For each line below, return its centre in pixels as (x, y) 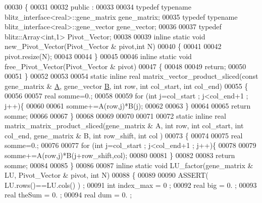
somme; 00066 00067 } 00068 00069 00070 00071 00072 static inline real (115, 115)
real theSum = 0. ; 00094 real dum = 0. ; (68, 195)
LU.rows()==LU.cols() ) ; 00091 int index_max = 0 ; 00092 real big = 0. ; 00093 (131, 185)
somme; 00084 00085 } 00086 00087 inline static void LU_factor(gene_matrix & (129, 165)
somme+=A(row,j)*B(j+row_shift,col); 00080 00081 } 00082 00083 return (120, 155)
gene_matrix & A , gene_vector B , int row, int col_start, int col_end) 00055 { (126, 86)
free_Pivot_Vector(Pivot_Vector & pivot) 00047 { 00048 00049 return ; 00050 (125, 66)
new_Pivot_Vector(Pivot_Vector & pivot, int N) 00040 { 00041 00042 (113, 46)
